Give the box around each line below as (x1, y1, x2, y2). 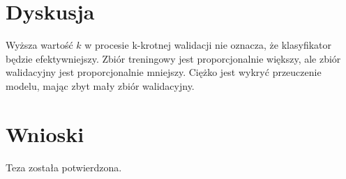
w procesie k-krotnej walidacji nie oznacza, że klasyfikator (84, 38, 331, 52)
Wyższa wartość (6, 38, 73, 52)
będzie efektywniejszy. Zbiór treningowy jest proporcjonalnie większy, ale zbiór (6, 51, 341, 65)
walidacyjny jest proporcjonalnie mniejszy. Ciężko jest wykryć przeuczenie (6, 65, 322, 79)
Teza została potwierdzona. (6, 159, 122, 174)
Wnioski (6, 119, 84, 148)
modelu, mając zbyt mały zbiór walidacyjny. (6, 78, 195, 93)
